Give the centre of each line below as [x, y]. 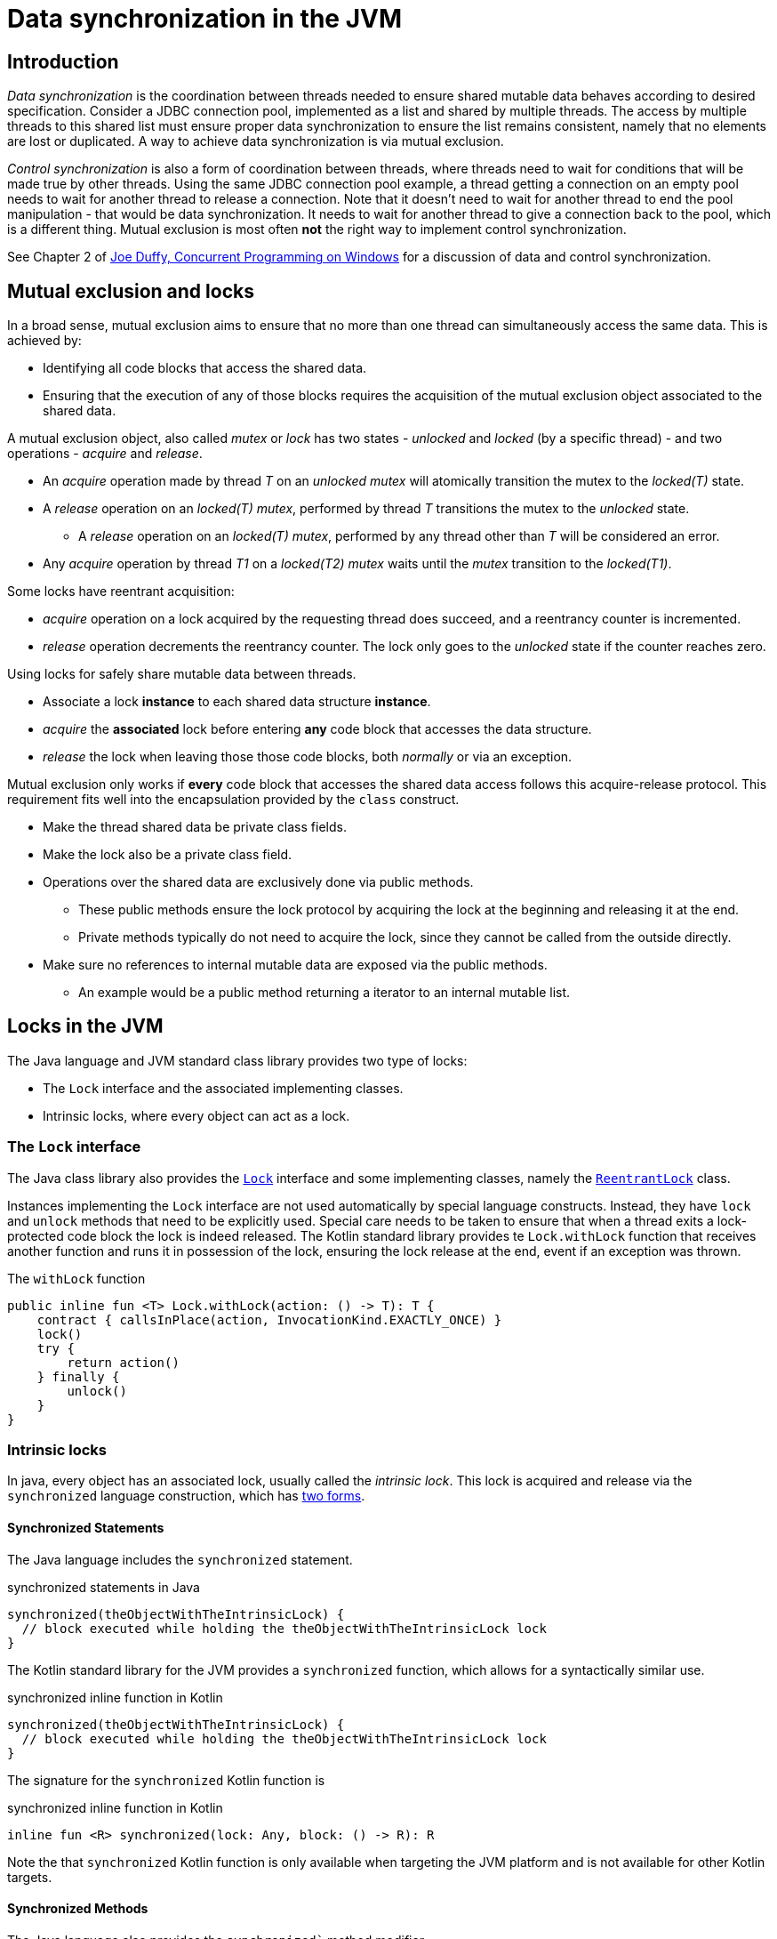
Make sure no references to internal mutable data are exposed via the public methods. [295, 965]
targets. [30, 1877]
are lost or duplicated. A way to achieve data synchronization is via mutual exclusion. [256, 141]
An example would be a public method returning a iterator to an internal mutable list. [324, 993]
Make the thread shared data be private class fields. [195, 827]
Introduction [63, 61]
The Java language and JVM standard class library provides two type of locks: [237, 1060]
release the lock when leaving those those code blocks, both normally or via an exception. [308, 757]
